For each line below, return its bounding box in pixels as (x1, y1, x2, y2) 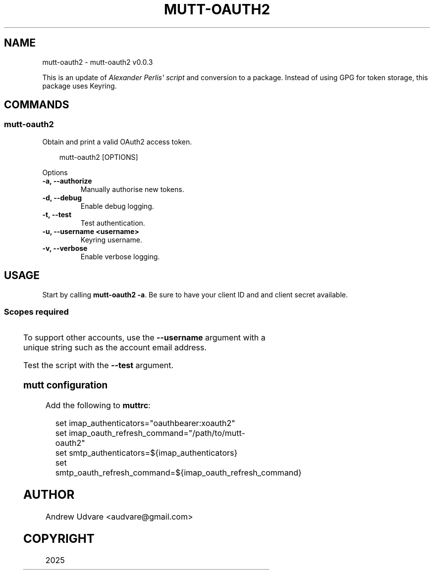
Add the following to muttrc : (45, 400, 151, 410)
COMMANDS (4, 98, 69, 111)
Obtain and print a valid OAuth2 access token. (42, 137, 192, 146)
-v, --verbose (42, 243, 88, 252)
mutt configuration (23, 380, 108, 391)
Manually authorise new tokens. (80, 185, 184, 193)
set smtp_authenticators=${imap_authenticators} (55, 447, 238, 458)
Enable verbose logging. (80, 252, 160, 261)
